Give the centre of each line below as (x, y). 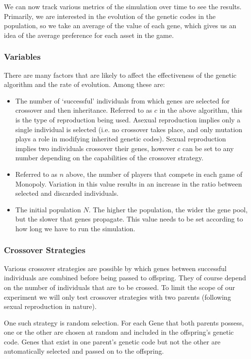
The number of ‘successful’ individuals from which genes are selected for (123, 100)
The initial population (48, 209)
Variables (22, 57)
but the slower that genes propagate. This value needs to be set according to (129, 219)
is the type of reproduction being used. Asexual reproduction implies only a (128, 119)
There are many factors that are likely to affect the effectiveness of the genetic (120, 75)
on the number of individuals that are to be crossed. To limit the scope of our (120, 287)
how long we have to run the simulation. (75, 228)
